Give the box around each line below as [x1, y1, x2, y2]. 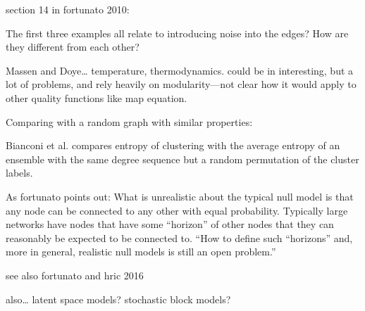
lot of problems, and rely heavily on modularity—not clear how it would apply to [6, 77, 357, 91]
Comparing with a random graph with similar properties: [6, 114, 253, 129]
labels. [6, 165, 33, 180]
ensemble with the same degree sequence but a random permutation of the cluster [6, 151, 359, 166]
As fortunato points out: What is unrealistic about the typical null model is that [6, 189, 354, 203]
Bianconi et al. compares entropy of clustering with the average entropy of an [6, 138, 340, 153]
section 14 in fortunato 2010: [6, 2, 130, 16]
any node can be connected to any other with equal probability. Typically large [6, 203, 348, 217]
